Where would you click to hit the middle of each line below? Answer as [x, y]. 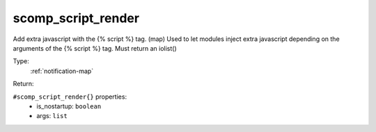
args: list [52, 116]
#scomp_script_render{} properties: [70, 97]
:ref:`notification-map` [62, 71]
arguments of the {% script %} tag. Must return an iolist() [95, 48]
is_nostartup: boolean [69, 106]
